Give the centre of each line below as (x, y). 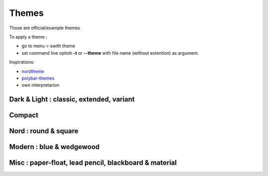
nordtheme (33, 71)
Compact (24, 115)
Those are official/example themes (45, 28)
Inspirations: (22, 62)
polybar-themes (38, 78)
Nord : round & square (44, 131)
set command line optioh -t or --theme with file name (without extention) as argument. (110, 53)
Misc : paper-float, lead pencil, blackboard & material (93, 163)
